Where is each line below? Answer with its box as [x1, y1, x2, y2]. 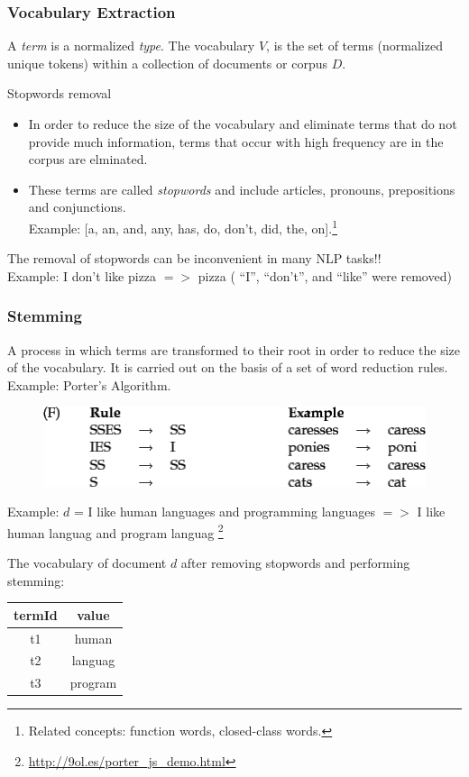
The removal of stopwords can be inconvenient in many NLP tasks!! [7, 249, 382, 268]
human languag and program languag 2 [7, 520, 224, 542]
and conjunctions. [28, 197, 126, 216]
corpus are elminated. [28, 150, 148, 169]
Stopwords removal [7, 84, 112, 103]
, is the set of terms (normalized [266, 36, 443, 55]
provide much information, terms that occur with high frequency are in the [28, 132, 444, 151]
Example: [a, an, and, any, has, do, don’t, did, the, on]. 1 [28, 215, 337, 237]
